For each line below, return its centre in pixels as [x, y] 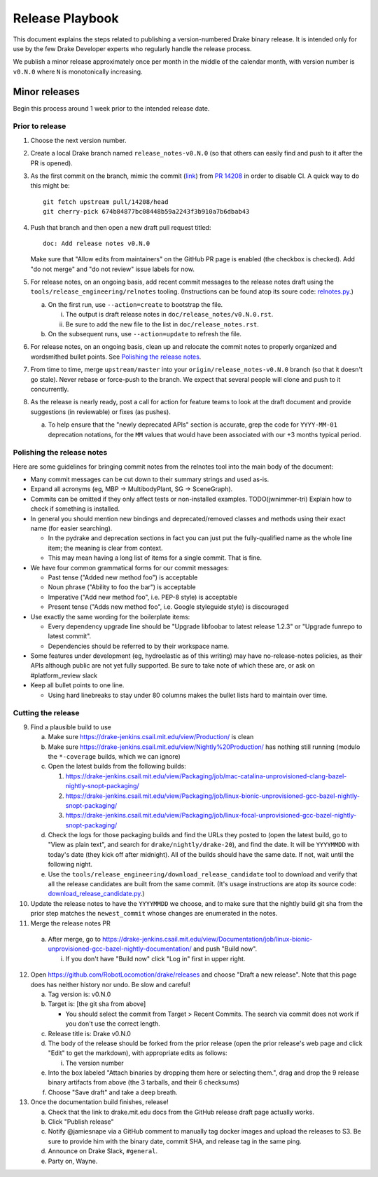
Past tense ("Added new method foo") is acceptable [123, 577]
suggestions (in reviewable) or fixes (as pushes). [100, 412]
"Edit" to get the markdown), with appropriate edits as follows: [138, 1053]
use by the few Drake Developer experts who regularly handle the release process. [132, 48]
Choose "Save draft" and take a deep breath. [113, 1092]
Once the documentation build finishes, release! [99, 1102]
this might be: [50, 186]
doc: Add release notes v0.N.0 [97, 243]
